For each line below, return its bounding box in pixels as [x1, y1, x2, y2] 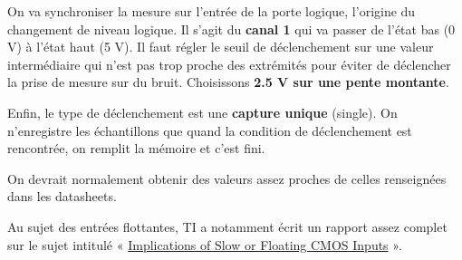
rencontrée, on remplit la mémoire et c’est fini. [7, 139, 265, 158]
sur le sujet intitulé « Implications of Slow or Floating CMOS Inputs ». [7, 235, 402, 254]
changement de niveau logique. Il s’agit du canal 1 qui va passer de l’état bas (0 [7, 19, 456, 38]
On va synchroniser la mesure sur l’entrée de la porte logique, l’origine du [7, 2, 416, 20]
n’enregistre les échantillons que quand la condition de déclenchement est [7, 120, 412, 140]
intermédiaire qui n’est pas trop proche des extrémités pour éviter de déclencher [7, 54, 451, 73]
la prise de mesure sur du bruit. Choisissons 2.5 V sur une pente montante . [7, 72, 449, 91]
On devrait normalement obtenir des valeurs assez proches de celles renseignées [7, 169, 447, 188]
